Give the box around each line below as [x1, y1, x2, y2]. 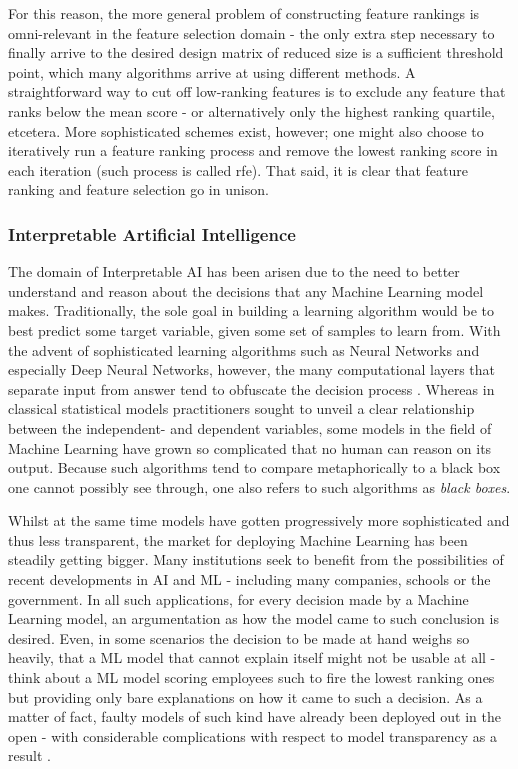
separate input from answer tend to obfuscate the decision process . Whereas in [8, 378, 495, 399]
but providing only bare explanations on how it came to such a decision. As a [8, 686, 483, 707]
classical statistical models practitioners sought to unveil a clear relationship [8, 398, 475, 419]
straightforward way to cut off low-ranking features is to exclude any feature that [8, 81, 506, 102]
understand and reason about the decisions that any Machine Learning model [8, 280, 484, 301]
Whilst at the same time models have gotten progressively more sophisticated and [8, 510, 510, 531]
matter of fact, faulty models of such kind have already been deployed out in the [8, 706, 501, 727]
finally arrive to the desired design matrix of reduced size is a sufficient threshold [8, 42, 504, 63]
